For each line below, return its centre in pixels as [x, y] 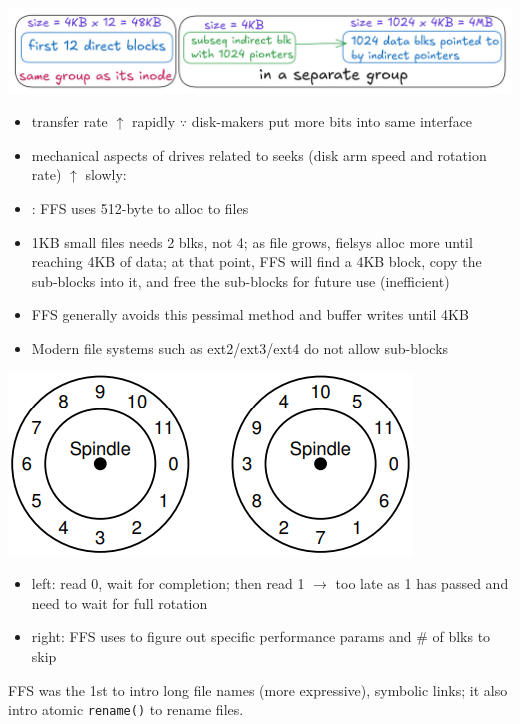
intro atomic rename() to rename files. [126, 709]
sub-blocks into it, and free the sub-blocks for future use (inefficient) [240, 280]
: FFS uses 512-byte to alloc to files [140, 208]
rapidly [153, 121]
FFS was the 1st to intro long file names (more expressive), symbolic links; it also [258, 689]
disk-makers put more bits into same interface [332, 121]
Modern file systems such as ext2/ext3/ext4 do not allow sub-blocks [240, 347]
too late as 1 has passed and [422, 583]
